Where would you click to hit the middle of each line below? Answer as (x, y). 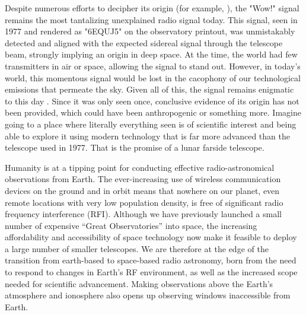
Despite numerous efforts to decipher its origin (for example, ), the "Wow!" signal (152, 8)
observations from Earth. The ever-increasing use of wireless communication (143, 179)
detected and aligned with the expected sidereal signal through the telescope (144, 42)
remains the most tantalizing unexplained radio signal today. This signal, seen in (151, 19)
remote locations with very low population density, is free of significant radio (144, 202)
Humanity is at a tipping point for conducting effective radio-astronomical (140, 167)
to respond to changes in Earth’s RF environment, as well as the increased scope (151, 272)
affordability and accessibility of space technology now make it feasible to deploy (151, 237)
